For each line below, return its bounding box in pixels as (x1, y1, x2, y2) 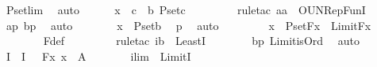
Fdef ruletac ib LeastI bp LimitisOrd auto (43, 32, 360, 49)
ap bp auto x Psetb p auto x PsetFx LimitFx (6, 17, 371, 33)
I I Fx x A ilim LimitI (6, 47, 191, 64)
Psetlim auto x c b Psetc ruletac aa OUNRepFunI (6, 2, 366, 17)
